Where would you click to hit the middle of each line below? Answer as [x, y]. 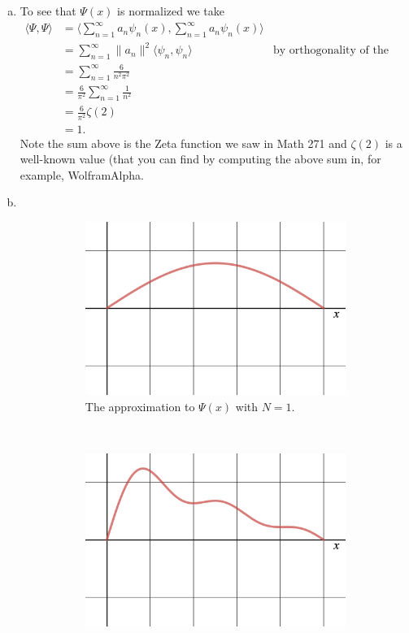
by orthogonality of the [331, 51]
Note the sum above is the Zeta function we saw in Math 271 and [183, 143]
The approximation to [140, 406]
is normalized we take [171, 11]
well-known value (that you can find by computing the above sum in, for [200, 159]
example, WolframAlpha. [82, 174]
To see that [48, 11]
